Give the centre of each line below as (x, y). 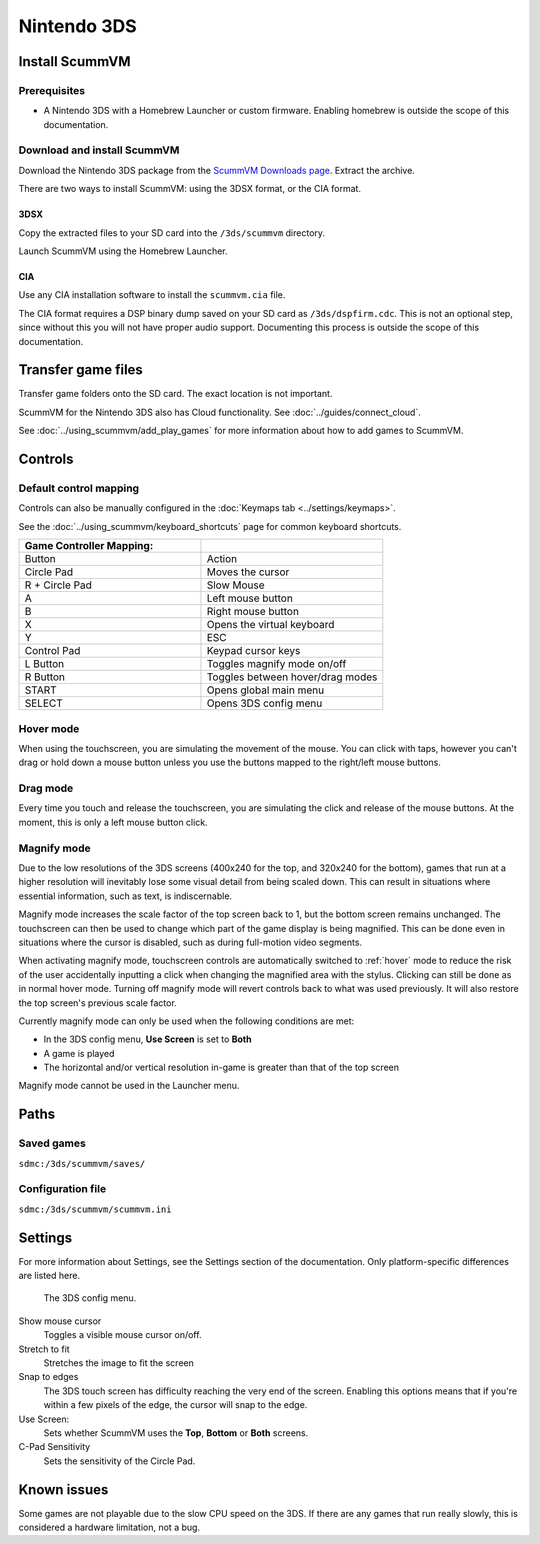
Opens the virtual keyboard (270, 625)
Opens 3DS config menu (264, 703)
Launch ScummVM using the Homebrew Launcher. (123, 251)
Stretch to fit (44, 1349)
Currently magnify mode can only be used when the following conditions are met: (186, 1021)
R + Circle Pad (58, 585)
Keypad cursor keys (253, 651)
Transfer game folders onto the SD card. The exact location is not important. (175, 394)
